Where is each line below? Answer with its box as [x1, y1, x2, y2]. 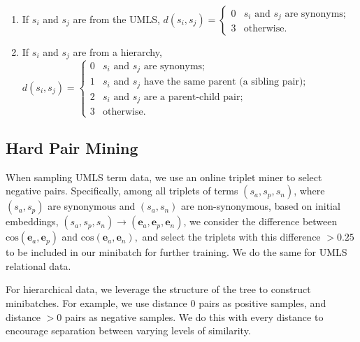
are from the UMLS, [73, 12, 160, 26]
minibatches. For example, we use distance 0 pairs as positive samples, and [6, 296, 326, 311]
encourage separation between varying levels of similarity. [6, 323, 251, 338]
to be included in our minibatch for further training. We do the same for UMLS [6, 245, 347, 259]
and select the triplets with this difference [142, 229, 321, 244]
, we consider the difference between [183, 214, 338, 229]
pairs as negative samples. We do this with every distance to [64, 309, 324, 324]
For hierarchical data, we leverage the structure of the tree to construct [6, 282, 311, 297]
